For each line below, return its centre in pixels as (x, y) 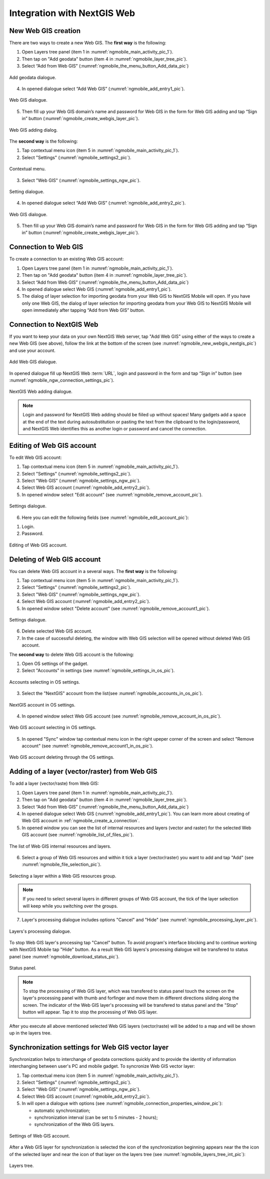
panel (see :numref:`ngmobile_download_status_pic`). (64, 956)
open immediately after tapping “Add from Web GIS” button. (83, 310)
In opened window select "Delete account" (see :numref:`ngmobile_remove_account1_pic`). (116, 609)
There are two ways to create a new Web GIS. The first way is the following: (88, 43)
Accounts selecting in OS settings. (44, 682)
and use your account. (32, 350)
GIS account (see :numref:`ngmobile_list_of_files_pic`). (78, 835)
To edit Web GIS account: (35, 457)
